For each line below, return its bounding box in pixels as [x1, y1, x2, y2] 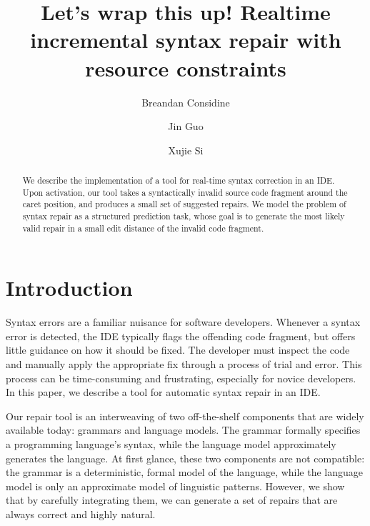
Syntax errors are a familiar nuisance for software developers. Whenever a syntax [6, 314, 361, 329]
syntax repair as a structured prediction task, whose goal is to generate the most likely [22, 210, 345, 222]
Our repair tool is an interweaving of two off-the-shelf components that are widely [6, 408, 364, 423]
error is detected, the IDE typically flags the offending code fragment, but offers [6, 328, 356, 343]
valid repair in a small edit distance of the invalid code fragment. [22, 222, 264, 234]
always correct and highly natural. [6, 507, 156, 522]
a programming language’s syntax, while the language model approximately [6, 437, 336, 452]
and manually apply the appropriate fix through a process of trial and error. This [6, 357, 362, 372]
